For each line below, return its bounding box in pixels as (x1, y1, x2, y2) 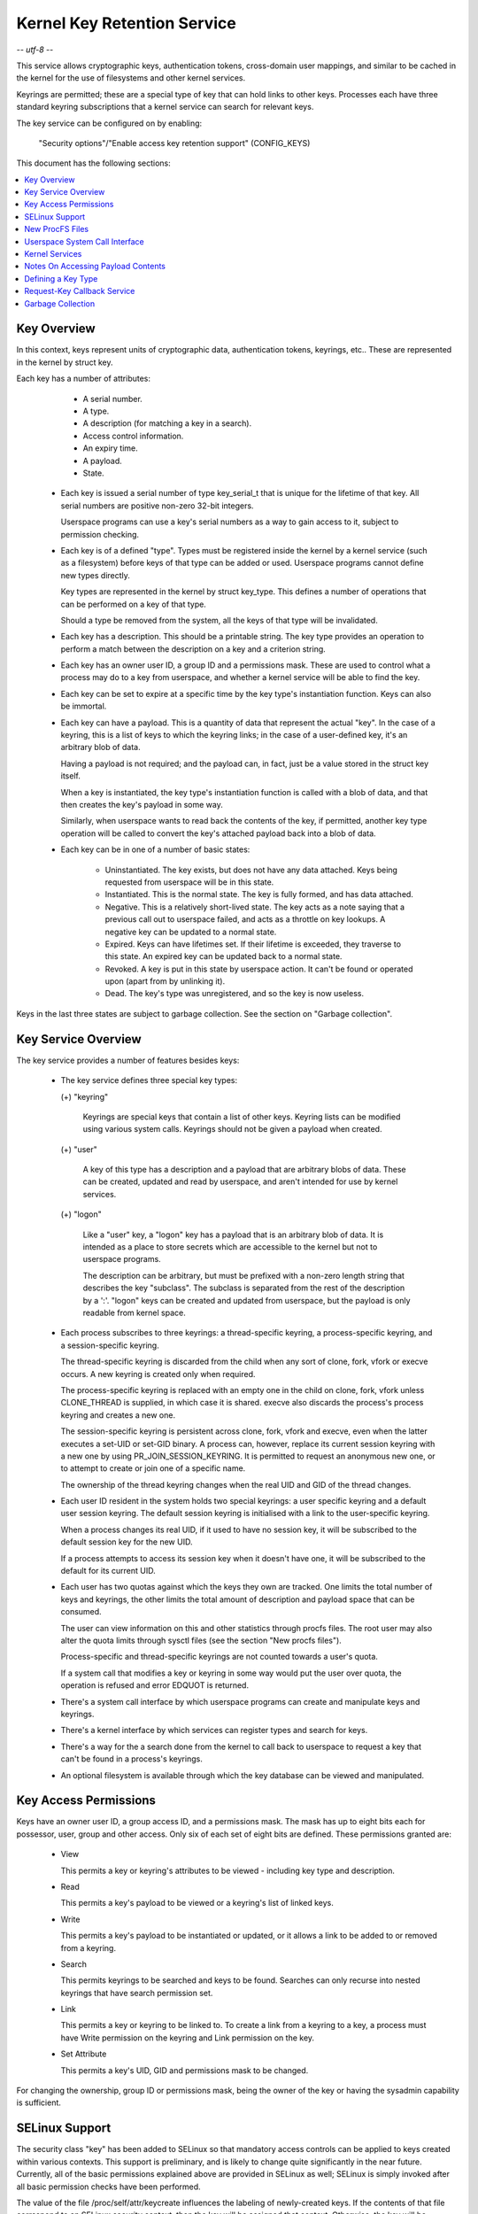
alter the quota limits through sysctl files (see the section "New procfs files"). (60, 1635, 343, 1645)
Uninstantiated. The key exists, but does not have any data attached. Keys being (104, 864, 398, 875)
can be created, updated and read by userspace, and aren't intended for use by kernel (82, 1176, 398, 1187)
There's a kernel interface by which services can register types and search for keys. (60, 1725, 368, 1736)
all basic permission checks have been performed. (16, 2181, 201, 2192)
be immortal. (60, 701, 107, 712)
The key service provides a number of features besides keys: (16, 1055, 240, 1065)
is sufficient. (16, 2097, 62, 2108)
